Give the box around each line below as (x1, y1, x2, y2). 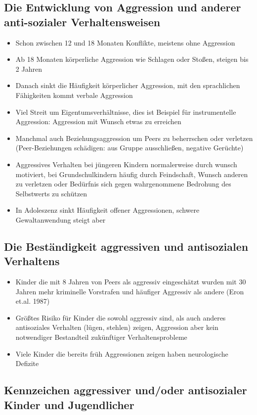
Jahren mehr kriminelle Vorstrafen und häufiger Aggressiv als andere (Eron (15, 286, 244, 296)
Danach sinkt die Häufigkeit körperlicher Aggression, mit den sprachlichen (15, 80, 240, 91)
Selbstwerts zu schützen (15, 188, 87, 198)
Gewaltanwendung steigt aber (15, 214, 106, 225)
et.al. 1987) (15, 296, 50, 306)
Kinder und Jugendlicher (4, 397, 134, 412)
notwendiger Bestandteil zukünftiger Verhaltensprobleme (15, 332, 187, 342)
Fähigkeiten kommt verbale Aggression (15, 90, 133, 100)
